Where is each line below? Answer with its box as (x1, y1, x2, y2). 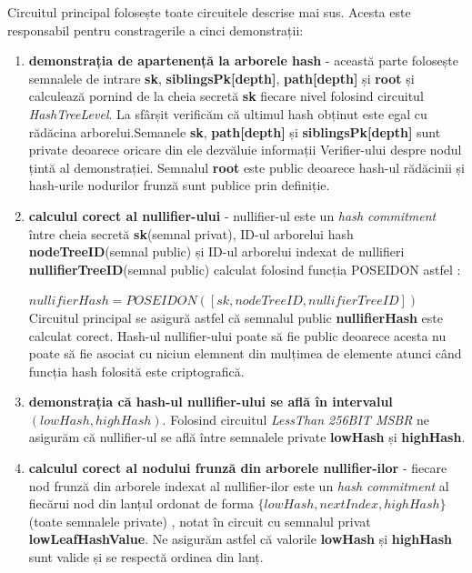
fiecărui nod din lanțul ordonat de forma (28, 494, 254, 513)
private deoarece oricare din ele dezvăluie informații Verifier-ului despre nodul (28, 140, 462, 159)
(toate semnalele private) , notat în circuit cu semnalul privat (28, 511, 371, 530)
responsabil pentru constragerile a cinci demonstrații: (7, 20, 304, 39)
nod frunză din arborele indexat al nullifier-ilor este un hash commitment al (28, 476, 449, 495)
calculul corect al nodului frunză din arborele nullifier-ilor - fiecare (28, 458, 447, 477)
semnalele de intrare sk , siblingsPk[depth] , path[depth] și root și (28, 68, 415, 87)
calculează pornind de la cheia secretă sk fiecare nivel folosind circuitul (28, 86, 424, 106)
